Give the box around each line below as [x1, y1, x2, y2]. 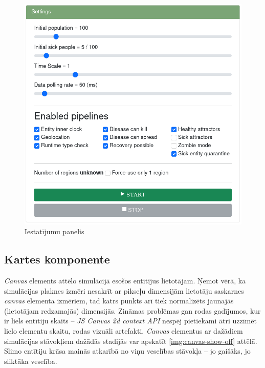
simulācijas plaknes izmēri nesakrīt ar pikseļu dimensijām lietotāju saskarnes [4, 285, 244, 296]
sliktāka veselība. [4, 355, 57, 366]
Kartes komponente [4, 251, 110, 267]
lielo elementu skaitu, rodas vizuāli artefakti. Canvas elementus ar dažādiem [4, 325, 243, 336]
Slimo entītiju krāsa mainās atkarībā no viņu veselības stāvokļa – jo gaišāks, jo [4, 345, 251, 356]
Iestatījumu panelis [25, 226, 84, 237]
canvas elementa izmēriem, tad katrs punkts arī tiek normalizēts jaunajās [4, 295, 234, 306]
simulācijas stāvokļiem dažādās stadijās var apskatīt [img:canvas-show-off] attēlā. [4, 335, 257, 346]
